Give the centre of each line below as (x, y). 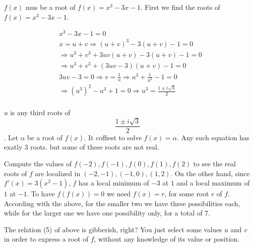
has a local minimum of (114, 183)
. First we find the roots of (180, 7)
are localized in (57, 173)
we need (119, 194)
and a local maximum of (213, 183)
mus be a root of (51, 7)
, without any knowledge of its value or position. (167, 239)
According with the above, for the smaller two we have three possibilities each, (122, 203)
